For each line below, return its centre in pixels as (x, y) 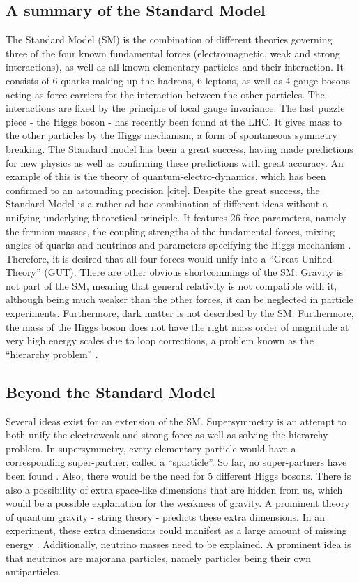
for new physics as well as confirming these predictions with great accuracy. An (175, 162)
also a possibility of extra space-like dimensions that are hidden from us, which (174, 489)
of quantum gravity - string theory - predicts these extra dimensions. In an (165, 516)
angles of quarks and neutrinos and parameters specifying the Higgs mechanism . (178, 245)
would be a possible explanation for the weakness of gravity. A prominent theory (178, 503)
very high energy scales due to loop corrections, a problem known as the (160, 340)
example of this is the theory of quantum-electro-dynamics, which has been (166, 176)
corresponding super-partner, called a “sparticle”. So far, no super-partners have (176, 462)
